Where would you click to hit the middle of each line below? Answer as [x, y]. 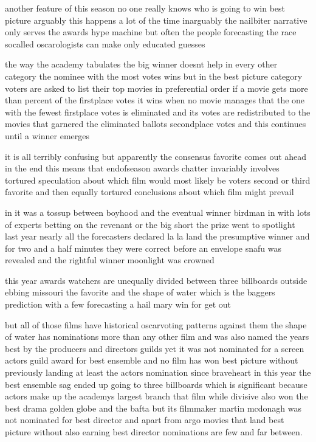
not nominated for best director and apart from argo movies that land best [145, 420]
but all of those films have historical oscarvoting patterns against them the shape [156, 324]
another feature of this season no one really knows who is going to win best [145, 8]
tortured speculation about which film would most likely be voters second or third [158, 180]
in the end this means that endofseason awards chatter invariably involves [142, 168]
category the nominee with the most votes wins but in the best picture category [154, 76]
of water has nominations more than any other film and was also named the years [157, 337]
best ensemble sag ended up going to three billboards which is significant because [156, 384]
